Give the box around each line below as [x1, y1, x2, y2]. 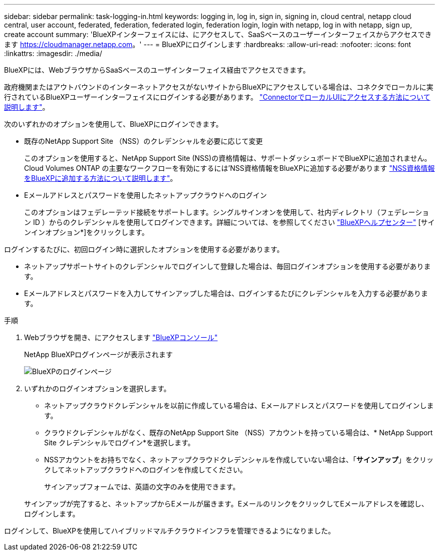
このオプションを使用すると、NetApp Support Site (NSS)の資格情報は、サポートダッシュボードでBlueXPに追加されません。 [24, 154, 431, 162]
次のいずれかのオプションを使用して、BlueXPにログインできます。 [4, 120, 223, 128]
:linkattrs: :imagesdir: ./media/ [4, 49, 102, 58]
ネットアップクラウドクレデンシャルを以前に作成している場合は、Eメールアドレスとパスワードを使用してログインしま [44, 401, 434, 410]
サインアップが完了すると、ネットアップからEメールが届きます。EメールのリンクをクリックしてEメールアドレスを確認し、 [24, 499, 428, 508]
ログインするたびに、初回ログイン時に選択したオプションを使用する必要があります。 [4, 245, 284, 253]
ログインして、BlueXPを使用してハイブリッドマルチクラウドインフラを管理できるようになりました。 [4, 526, 335, 535]
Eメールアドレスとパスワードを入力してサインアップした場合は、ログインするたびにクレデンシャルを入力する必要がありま [24, 289, 428, 298]
